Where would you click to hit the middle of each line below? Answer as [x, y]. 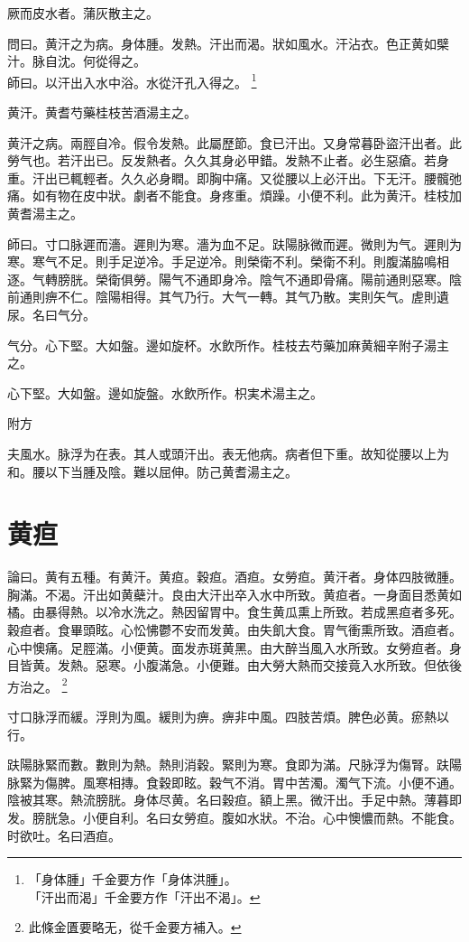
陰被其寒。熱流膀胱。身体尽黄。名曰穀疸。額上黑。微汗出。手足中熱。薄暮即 [234, 800]
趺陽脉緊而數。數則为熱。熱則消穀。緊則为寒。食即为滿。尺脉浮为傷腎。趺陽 [234, 765]
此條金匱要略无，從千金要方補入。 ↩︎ [135, 927]
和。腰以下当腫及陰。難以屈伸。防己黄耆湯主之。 [152, 471]
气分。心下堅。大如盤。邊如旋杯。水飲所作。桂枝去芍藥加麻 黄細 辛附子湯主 [228, 345]
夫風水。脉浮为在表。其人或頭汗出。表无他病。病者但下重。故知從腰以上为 [228, 453]
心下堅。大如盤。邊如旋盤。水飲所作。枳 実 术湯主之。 [165, 392]
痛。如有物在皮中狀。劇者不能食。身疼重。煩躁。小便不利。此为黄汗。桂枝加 [234, 196]
